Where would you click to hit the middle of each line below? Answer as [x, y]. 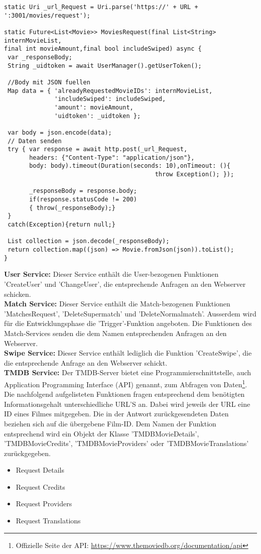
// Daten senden [35, 141]
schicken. [18, 294]
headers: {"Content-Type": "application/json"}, [112, 157]
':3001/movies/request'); [47, 15]
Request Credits [40, 486]
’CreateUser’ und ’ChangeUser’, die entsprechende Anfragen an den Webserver [125, 284]
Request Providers [44, 504]
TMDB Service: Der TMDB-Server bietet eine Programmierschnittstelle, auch [128, 372]
